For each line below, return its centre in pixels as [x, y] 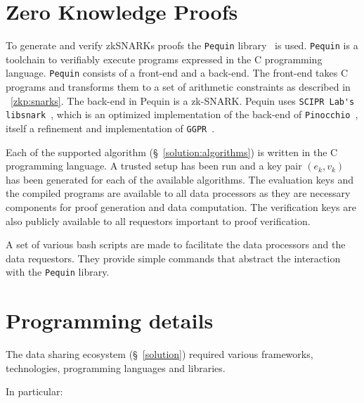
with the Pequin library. [58, 272]
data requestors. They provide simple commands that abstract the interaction [173, 258]
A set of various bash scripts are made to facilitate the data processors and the [176, 244]
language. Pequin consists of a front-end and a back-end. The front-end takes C [177, 73]
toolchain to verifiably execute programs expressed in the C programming [164, 59]
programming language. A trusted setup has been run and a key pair [154, 166]
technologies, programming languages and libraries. [116, 367]
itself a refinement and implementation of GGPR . [110, 128]
